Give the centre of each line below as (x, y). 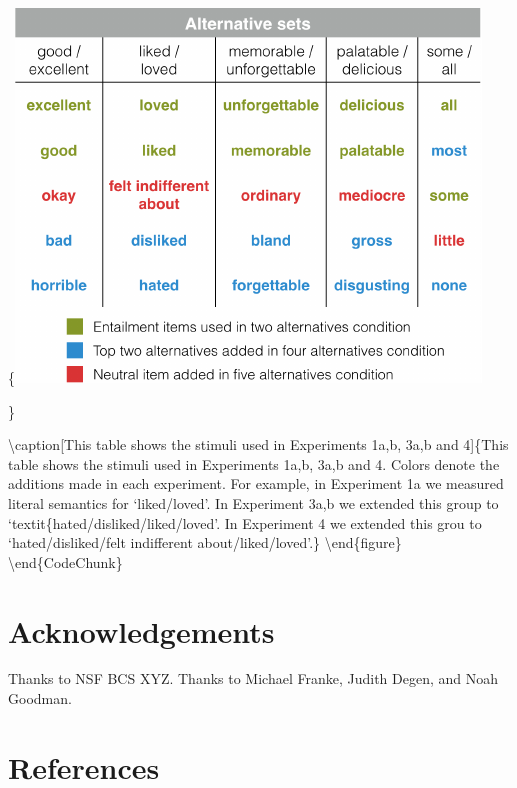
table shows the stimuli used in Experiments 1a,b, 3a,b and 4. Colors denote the (254, 463)
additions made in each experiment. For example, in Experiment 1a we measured (256, 483)
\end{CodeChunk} (65, 561)
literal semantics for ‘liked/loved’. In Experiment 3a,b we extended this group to (253, 502)
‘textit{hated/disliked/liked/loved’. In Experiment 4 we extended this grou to (245, 522)
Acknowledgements (141, 630)
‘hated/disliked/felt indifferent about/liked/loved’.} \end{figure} (205, 542)
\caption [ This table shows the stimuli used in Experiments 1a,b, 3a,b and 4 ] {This (258, 444)
